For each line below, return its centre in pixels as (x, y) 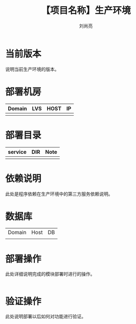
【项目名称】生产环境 (86, 11)
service (17, 152)
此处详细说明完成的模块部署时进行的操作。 (50, 274)
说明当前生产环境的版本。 (32, 69)
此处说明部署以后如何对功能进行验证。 (46, 316)
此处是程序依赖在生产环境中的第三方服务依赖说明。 (59, 194)
